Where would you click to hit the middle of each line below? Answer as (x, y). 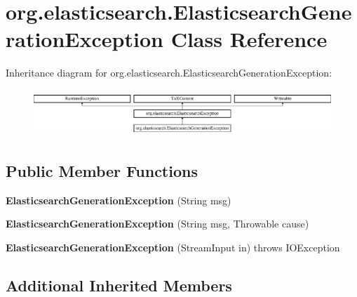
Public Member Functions (102, 171)
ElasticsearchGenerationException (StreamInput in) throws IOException (173, 247)
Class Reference (249, 39)
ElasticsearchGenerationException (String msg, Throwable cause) (157, 224)
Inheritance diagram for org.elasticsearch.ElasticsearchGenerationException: (169, 73)
